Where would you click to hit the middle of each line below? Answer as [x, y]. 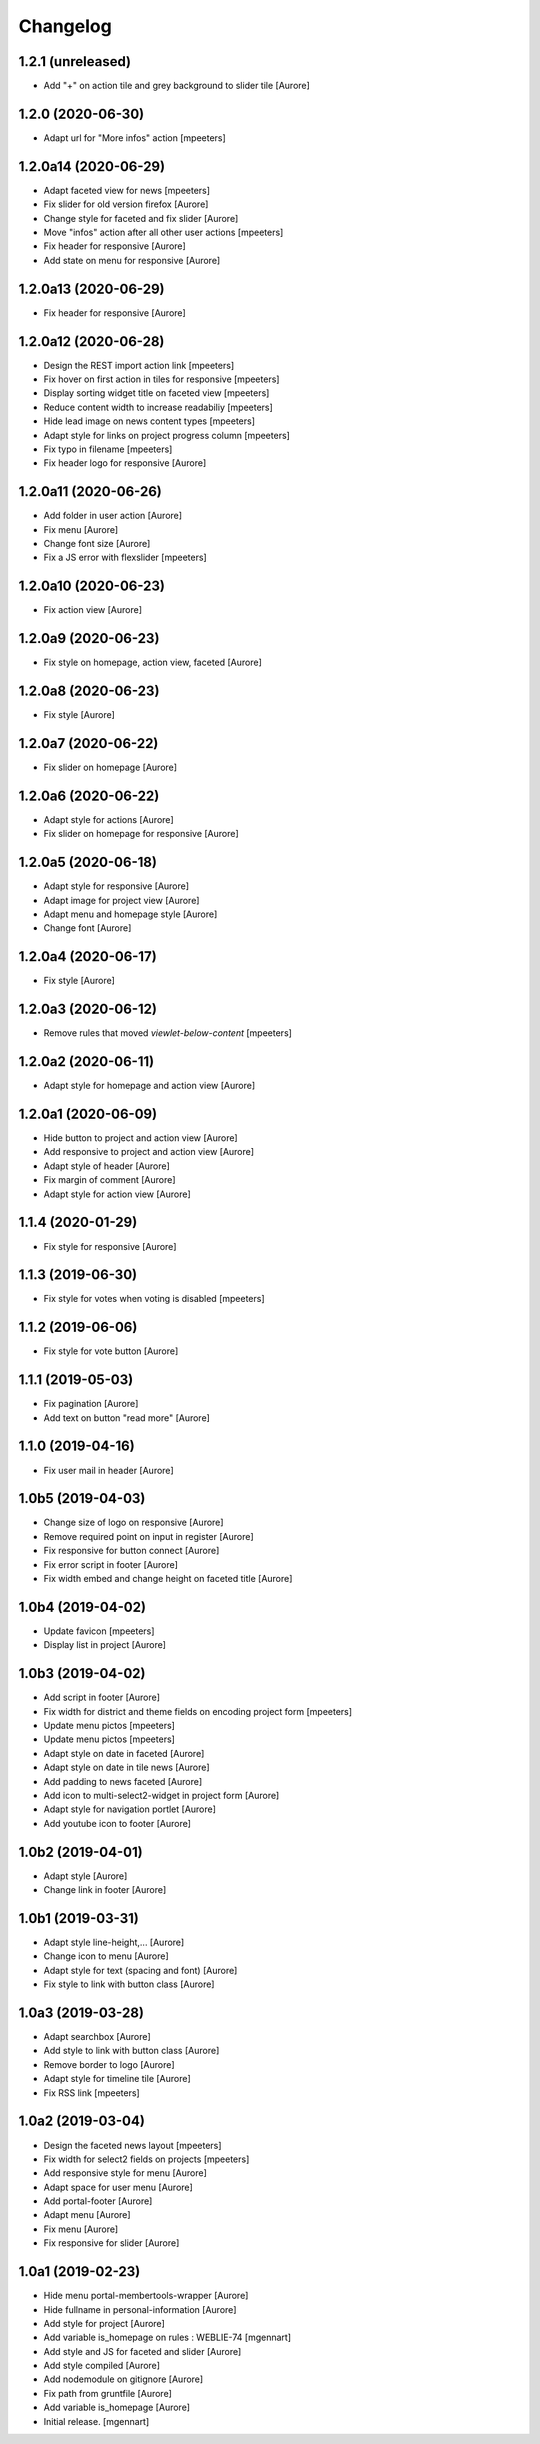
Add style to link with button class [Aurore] [131, 2051]
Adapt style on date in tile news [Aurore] [126, 1767]
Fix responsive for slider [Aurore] [111, 2243]
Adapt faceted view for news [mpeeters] [126, 190]
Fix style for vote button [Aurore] [111, 1351]
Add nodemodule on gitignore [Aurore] [123, 2379]
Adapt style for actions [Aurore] [108, 819]
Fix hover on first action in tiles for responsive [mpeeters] [161, 379]
